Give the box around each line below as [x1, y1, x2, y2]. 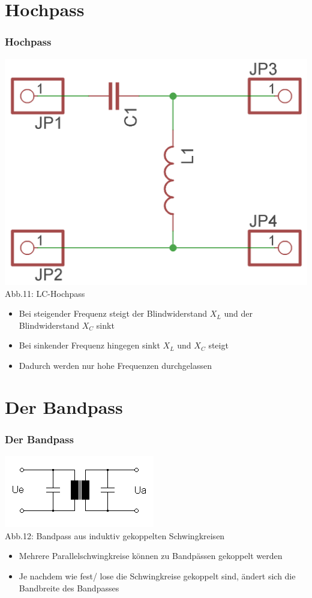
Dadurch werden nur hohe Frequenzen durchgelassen [19, 359, 212, 372]
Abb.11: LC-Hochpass [5, 287, 85, 299]
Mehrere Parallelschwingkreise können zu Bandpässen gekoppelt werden [19, 549, 283, 562]
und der [224, 307, 253, 320]
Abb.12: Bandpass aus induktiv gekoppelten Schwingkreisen [5, 529, 225, 542]
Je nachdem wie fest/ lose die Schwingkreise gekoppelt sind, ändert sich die [19, 570, 296, 582]
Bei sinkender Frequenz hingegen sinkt [19, 339, 160, 351]
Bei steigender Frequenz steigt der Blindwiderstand [19, 307, 208, 320]
